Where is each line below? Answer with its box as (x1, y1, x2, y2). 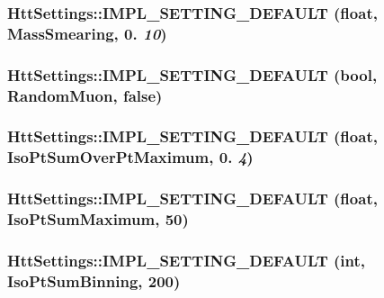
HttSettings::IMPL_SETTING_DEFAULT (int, (7, 248, 366, 271)
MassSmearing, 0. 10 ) (7, 22, 167, 44)
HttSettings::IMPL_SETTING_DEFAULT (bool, (7, 63, 378, 86)
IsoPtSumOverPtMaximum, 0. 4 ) (7, 146, 254, 168)
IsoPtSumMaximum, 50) (7, 208, 189, 230)
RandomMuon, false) (7, 84, 163, 106)
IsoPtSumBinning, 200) (7, 269, 181, 292)
